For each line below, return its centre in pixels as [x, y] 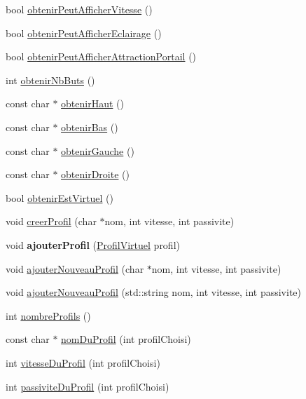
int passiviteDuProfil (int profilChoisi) [88, 386]
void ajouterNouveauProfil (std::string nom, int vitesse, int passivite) [153, 292]
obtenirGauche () [98, 150]
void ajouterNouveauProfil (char [75, 268]
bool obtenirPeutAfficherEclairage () [84, 33]
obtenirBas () [90, 127]
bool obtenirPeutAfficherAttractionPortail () [101, 56]
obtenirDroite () [95, 174]
